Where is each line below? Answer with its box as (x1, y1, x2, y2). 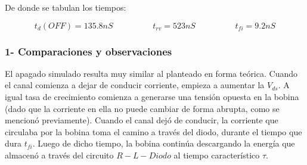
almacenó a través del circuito (5, 148, 114, 161)
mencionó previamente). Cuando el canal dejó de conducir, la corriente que (5, 114, 278, 126)
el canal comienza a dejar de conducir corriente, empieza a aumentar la (5, 79, 265, 91)
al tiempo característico (173, 148, 260, 161)
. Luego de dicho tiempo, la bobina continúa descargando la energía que (32, 137, 295, 150)
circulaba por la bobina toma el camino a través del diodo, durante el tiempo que (5, 125, 302, 138)
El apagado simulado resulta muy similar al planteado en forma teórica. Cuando (5, 67, 297, 79)
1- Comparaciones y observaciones (5, 43, 172, 58)
